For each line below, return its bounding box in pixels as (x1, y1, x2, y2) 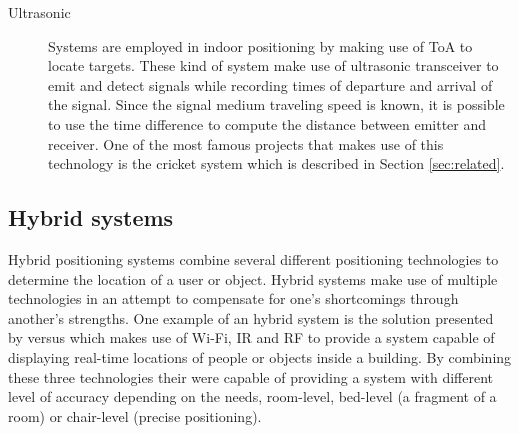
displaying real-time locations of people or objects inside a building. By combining (8, 346, 512, 367)
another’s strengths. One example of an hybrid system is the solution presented (8, 307, 494, 328)
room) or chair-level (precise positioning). (8, 405, 262, 426)
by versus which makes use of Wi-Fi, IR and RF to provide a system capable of (8, 327, 495, 348)
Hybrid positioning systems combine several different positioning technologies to (8, 248, 499, 269)
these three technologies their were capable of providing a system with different (8, 366, 494, 387)
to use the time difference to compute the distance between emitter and (48, 113, 487, 134)
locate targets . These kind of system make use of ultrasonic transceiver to (48, 55, 499, 76)
